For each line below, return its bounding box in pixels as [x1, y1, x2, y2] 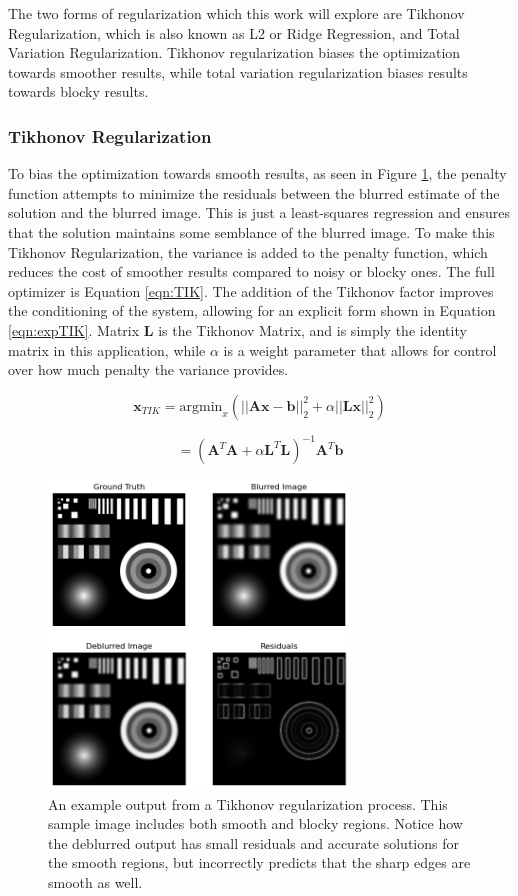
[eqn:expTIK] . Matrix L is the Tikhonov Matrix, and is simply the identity [8, 319, 467, 340]
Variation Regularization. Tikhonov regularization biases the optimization [8, 42, 461, 63]
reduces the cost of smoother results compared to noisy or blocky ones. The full [8, 261, 495, 282]
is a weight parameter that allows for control [223, 339, 497, 360]
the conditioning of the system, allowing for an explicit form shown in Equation [8, 300, 496, 321]
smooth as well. [48, 872, 143, 893]
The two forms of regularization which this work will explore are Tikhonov [8, 3, 465, 23]
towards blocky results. [8, 81, 149, 102]
